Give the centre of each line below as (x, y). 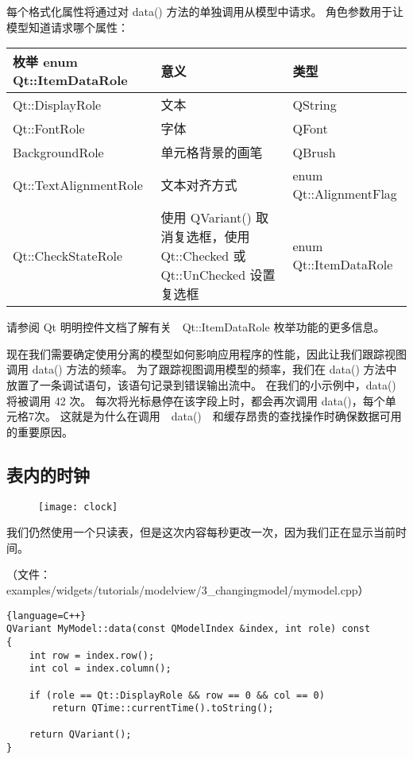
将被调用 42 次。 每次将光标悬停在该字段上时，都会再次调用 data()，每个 (196, 400)
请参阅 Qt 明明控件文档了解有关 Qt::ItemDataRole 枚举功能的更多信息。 (196, 327)
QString (315, 104)
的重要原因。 (40, 431)
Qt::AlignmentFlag (345, 194)
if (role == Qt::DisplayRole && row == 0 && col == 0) (177, 695)
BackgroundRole (58, 152)
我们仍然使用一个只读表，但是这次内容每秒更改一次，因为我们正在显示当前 (201, 532)
